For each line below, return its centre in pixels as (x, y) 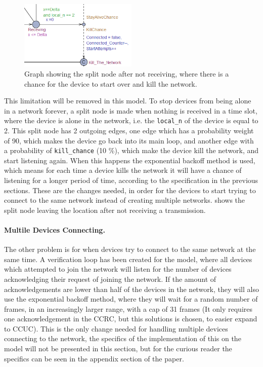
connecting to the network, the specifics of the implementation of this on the (123, 338)
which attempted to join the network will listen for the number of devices (118, 269)
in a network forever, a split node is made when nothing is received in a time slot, (131, 110)
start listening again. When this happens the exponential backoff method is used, (130, 160)
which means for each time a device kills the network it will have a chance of (123, 170)
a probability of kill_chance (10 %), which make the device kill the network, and (131, 150)
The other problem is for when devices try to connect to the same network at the (130, 249)
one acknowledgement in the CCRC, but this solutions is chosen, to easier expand (131, 319)
